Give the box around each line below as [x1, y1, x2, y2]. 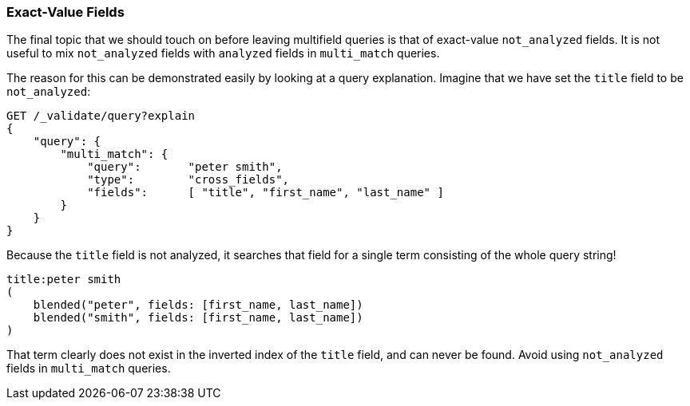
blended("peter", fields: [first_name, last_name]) [33, 298, 363, 312]
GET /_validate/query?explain [6, 109, 196, 123]
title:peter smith [6, 273, 121, 286]
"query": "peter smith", [87, 160, 283, 174]
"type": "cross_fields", [87, 173, 290, 187]
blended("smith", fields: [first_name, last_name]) [33, 311, 363, 325]
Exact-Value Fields [6, 4, 125, 20]
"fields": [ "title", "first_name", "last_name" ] [87, 186, 444, 199]
